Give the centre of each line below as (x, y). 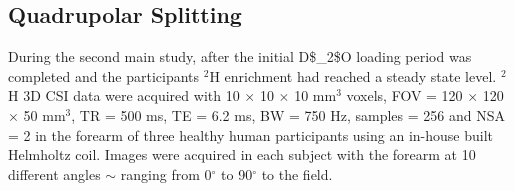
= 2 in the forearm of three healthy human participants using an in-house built (250, 134)
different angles (54, 173)
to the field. (297, 173)
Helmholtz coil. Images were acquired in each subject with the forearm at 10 (242, 154)
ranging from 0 (166, 173)
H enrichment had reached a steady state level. (353, 75)
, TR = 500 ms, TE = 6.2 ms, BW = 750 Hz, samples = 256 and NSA (288, 114)
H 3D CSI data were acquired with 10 (124, 95)
